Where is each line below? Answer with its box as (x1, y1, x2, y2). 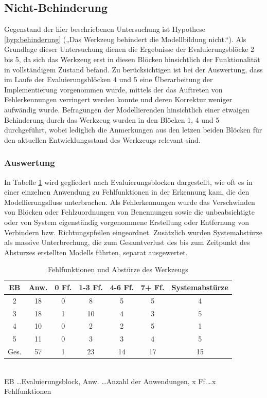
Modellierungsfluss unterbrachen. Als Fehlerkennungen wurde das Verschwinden (4, 196, 255, 207)
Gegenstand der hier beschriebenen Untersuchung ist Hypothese (4, 24, 206, 34)
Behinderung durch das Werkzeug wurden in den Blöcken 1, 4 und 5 (4, 114, 220, 125)
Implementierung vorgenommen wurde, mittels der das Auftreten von (4, 84, 223, 94)
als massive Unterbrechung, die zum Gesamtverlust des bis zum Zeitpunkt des (4, 237, 250, 248)
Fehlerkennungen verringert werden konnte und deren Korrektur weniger (4, 94, 233, 105)
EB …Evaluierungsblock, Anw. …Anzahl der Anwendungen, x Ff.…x (4, 375, 216, 386)
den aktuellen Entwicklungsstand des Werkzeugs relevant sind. (4, 134, 201, 145)
